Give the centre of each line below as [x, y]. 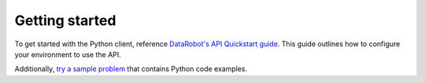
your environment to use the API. [68, 54]
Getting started [65, 20]
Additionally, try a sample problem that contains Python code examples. [131, 69]
